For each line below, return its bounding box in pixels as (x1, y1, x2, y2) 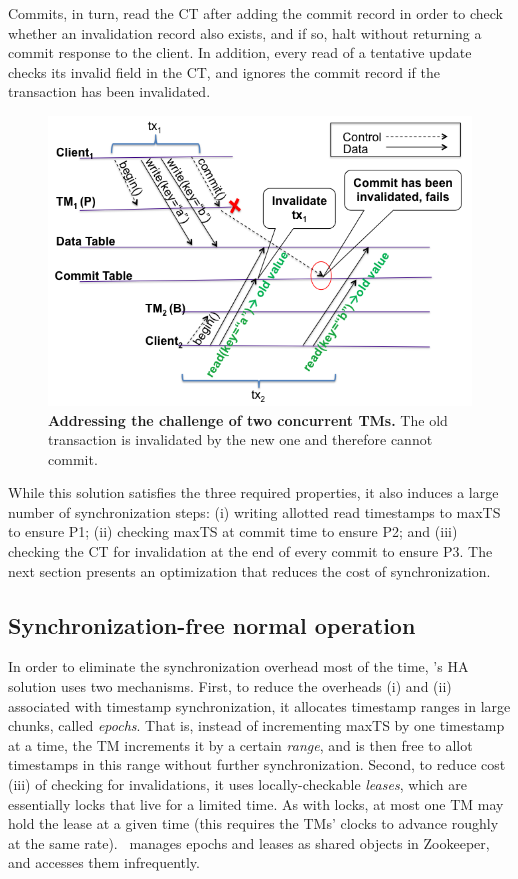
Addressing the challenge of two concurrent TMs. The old (48, 409, 448, 430)
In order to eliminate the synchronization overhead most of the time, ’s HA (8, 656, 469, 677)
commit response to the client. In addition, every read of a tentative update (8, 42, 472, 63)
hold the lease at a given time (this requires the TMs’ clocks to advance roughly (8, 813, 499, 834)
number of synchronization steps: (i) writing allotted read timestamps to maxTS (8, 501, 501, 522)
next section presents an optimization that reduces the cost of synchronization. (8, 560, 491, 581)
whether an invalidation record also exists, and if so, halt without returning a (8, 22, 482, 43)
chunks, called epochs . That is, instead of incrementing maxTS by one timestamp (8, 715, 505, 736)
